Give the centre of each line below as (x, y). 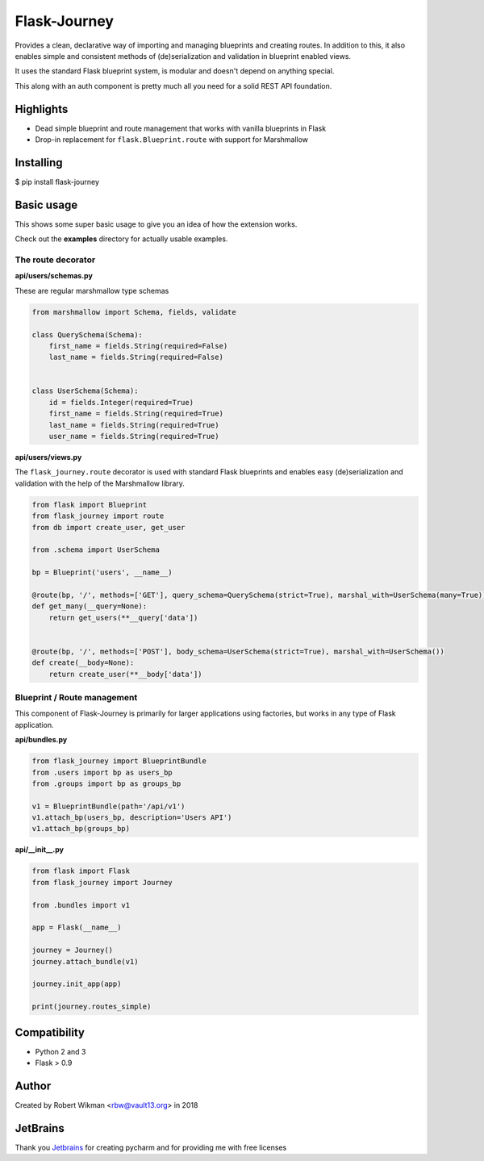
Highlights (42, 109)
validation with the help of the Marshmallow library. (100, 483)
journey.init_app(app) (77, 984)
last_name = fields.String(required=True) (134, 425)
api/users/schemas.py (54, 276)
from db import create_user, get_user (108, 527)
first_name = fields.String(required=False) (138, 346)
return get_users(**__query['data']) (123, 618)
